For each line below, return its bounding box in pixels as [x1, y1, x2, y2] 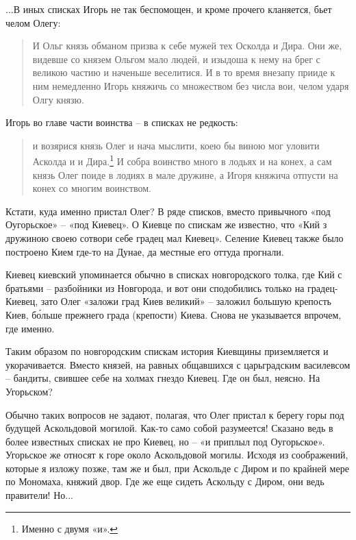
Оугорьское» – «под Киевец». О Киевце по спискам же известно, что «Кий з [5, 217, 327, 232]
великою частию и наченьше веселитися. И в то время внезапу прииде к [32, 65, 335, 79]
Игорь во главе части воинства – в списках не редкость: [5, 115, 238, 130]
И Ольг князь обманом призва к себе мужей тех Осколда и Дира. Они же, [32, 38, 342, 53]
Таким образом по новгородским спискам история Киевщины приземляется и [5, 344, 329, 358]
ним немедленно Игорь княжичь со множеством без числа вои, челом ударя [32, 78, 349, 93]
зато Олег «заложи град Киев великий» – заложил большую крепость [40, 294, 331, 308]
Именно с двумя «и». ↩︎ [21, 521, 118, 535]
